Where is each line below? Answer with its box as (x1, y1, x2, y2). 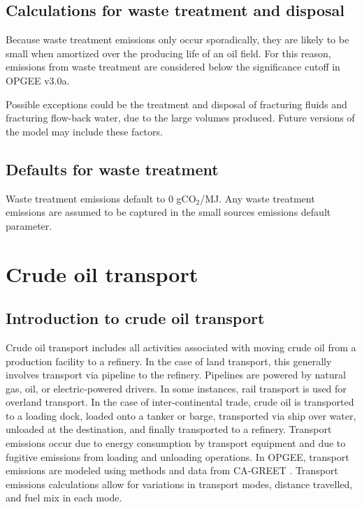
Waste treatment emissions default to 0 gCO (6, 191, 196, 205)
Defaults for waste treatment (6, 158, 219, 179)
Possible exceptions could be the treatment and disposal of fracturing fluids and (6, 96, 347, 111)
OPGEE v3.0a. (6, 73, 70, 87)
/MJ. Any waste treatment (200, 191, 315, 205)
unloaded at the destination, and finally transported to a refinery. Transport (6, 422, 332, 436)
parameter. (6, 218, 52, 233)
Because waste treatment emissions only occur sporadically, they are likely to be (6, 32, 349, 47)
